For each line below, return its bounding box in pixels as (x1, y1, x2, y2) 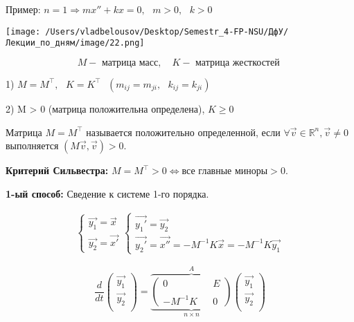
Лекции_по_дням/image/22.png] (6, 38, 145, 48)
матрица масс (102, 57, 159, 68)
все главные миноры (182, 167, 268, 177)
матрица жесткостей (195, 57, 280, 68)
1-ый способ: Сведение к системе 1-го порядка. (6, 186, 209, 200)
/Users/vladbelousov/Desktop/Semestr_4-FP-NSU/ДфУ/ (45, 26, 289, 37)
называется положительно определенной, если (86, 124, 281, 139)
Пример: (6, 2, 41, 16)
